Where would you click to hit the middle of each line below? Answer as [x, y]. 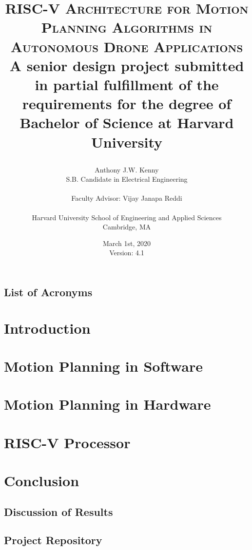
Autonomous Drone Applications [127, 46]
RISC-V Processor [67, 442]
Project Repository [53, 540]
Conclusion [42, 481]
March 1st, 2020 [127, 243]
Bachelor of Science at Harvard [127, 123]
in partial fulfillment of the [127, 84]
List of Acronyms [48, 292]
